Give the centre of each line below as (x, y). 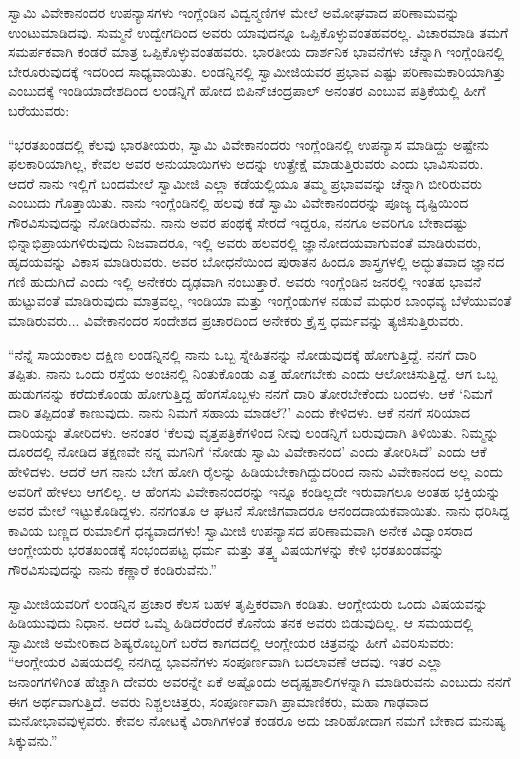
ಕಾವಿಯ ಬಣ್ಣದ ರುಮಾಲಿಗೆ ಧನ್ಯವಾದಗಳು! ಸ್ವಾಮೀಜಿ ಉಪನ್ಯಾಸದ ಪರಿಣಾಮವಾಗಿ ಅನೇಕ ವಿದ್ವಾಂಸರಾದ (240, 529)
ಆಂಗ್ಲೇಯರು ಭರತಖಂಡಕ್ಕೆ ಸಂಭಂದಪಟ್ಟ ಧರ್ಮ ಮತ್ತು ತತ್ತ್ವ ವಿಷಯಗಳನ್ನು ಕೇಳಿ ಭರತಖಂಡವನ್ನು (226, 549)
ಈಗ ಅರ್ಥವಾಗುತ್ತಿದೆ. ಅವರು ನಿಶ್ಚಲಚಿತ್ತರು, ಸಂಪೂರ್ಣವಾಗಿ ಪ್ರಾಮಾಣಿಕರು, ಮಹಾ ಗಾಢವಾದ (218, 700)
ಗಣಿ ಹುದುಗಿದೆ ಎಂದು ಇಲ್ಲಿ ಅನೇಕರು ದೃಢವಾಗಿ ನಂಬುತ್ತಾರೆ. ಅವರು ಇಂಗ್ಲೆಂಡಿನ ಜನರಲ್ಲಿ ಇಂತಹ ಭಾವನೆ (245, 280)
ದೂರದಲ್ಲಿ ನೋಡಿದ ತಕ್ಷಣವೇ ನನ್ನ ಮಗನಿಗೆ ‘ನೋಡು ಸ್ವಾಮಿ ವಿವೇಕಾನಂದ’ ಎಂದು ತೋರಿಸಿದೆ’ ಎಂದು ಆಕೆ (247, 451)
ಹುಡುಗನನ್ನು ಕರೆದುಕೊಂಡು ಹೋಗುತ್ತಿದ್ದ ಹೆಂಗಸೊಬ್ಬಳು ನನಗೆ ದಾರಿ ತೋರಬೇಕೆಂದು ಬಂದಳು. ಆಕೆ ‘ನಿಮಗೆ (250, 392)
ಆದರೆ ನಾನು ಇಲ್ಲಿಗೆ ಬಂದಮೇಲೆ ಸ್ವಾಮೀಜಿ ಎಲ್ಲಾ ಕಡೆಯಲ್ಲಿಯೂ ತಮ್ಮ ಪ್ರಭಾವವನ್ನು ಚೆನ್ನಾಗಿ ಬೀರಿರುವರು (245, 182)
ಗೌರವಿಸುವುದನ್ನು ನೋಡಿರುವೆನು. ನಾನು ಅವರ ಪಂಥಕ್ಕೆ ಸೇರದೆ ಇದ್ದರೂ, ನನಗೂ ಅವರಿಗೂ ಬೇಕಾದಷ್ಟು (238, 221)
